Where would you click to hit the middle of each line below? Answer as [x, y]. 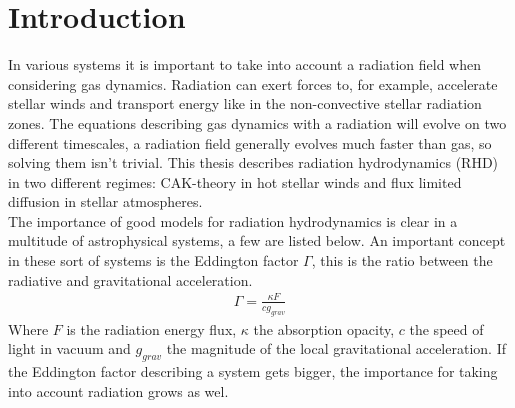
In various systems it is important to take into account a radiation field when [244, 64]
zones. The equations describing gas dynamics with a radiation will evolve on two [257, 122]
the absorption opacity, [324, 328]
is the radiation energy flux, [151, 328]
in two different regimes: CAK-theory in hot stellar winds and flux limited [235, 181]
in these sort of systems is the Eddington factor [153, 260]
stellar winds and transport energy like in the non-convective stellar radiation [245, 103]
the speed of [446, 328]
